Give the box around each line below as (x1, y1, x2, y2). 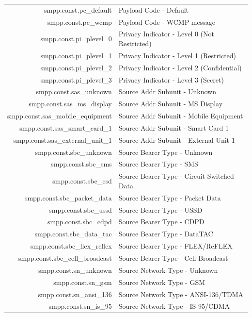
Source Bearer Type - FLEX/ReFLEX (118, 241, 233, 251)
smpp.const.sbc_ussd (49, 204, 112, 215)
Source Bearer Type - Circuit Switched (118, 171, 234, 181)
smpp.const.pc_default (44, 4, 112, 15)
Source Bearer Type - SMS (118, 159, 198, 169)
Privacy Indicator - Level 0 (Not (118, 29, 214, 39)
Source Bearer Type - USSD (118, 204, 203, 215)
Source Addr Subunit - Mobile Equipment (118, 111, 243, 121)
